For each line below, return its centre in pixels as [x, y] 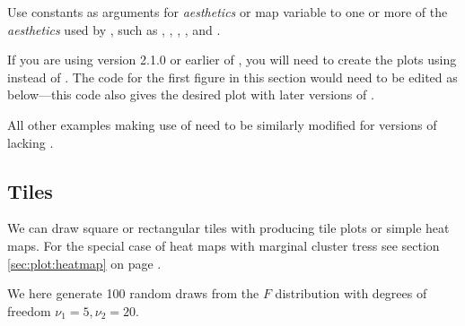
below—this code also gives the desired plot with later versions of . [191, 94]
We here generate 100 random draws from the [133, 293]
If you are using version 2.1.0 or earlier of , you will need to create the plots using [232, 60]
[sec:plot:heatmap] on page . [84, 263]
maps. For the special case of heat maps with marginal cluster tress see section [224, 245]
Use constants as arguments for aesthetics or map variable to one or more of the [228, 12]
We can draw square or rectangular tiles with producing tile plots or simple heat [228, 228]
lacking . [31, 142]
